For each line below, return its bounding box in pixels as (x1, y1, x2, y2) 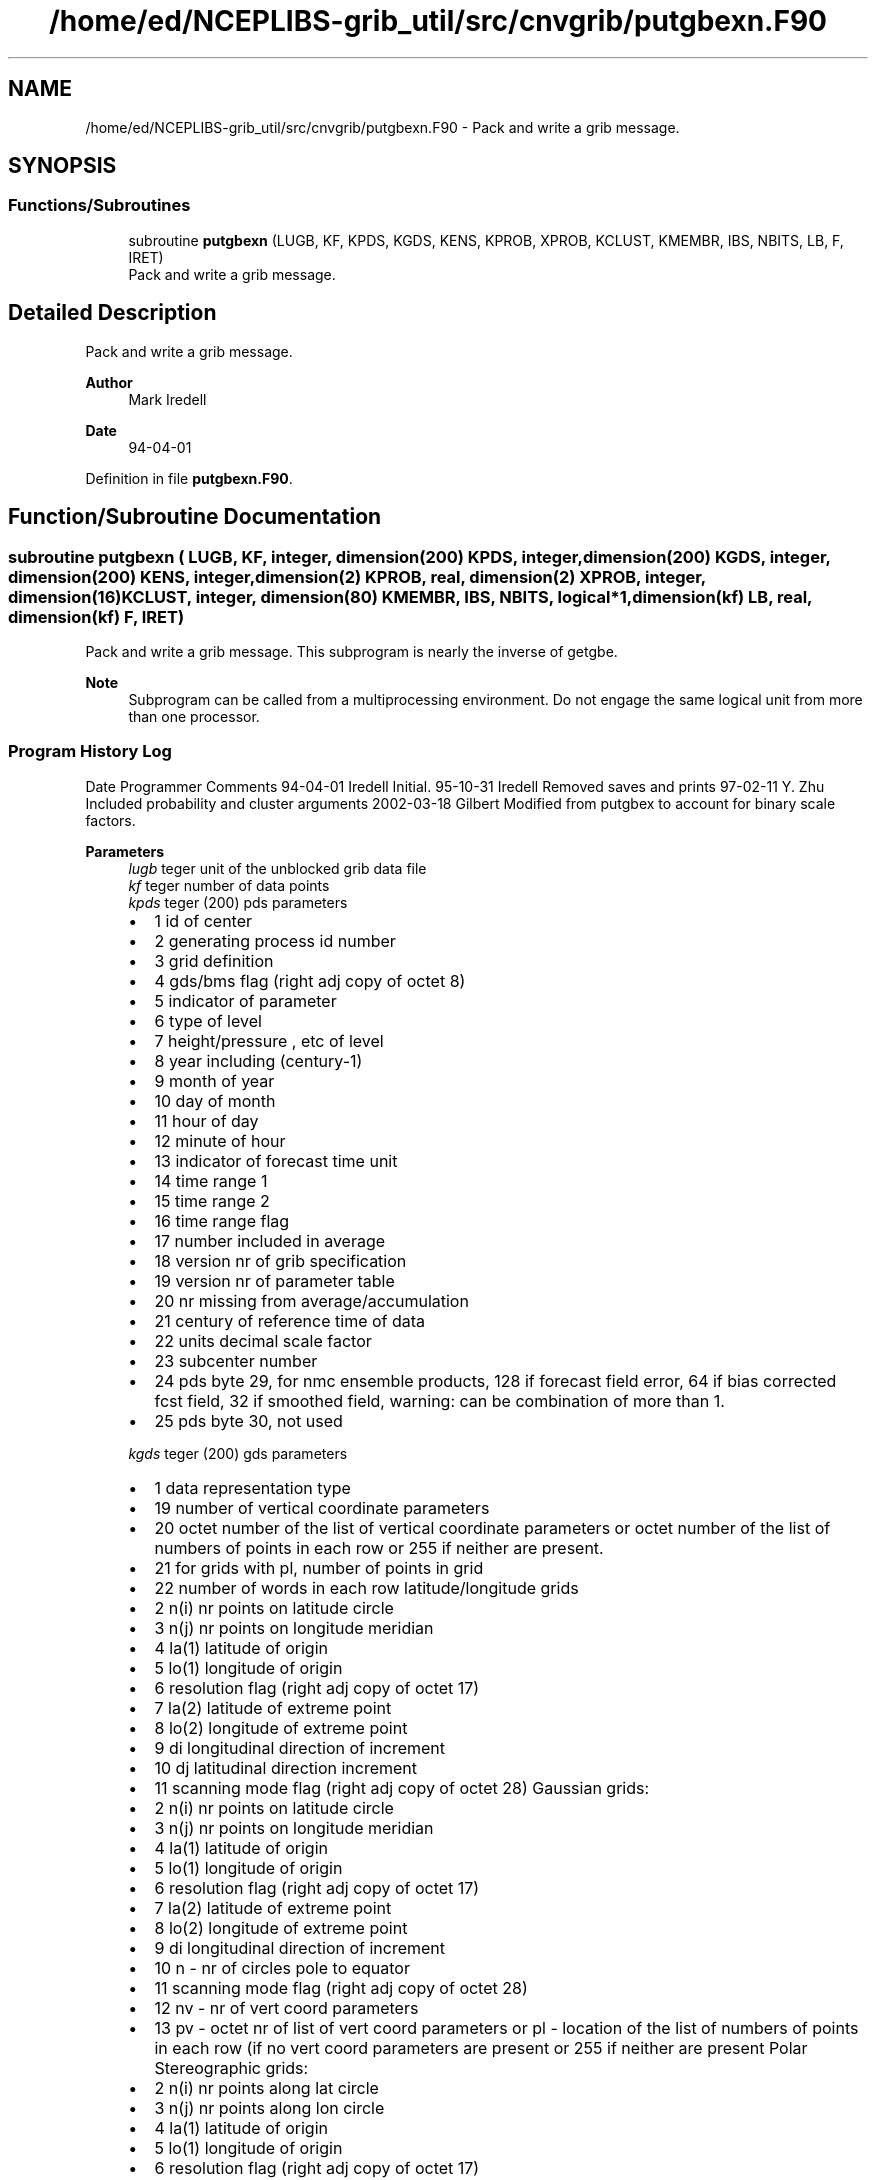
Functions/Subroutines (8, 195, 191, 216)
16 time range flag (154, 1210, 290, 1231)
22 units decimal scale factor (154, 1330, 372, 1351)
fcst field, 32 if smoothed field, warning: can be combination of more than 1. (154, 1390, 725, 1411)
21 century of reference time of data (154, 1310, 426, 1331)
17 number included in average (154, 1230, 386, 1251)
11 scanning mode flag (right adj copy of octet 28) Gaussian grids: (154, 1777, 650, 1798)
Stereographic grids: (154, 2057, 309, 2078)
